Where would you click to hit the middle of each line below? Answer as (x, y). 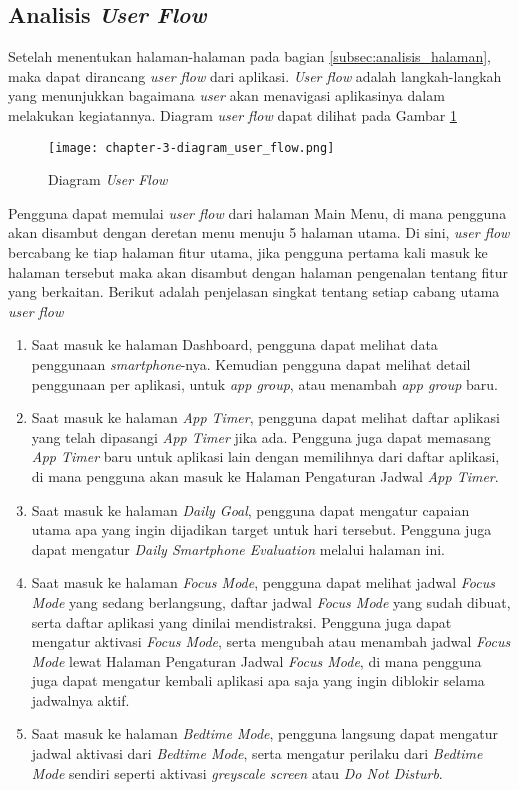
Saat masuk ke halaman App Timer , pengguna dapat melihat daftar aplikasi (265, 417)
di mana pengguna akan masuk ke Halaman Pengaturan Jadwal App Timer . (265, 475)
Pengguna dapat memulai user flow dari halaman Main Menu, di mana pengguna (257, 212)
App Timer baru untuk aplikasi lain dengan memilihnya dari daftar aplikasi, (265, 456)
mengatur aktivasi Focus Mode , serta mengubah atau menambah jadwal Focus (271, 641)
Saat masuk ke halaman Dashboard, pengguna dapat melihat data (234, 344)
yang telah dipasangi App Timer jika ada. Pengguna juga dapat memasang (261, 436)
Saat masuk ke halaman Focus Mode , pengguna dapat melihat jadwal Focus (263, 582)
